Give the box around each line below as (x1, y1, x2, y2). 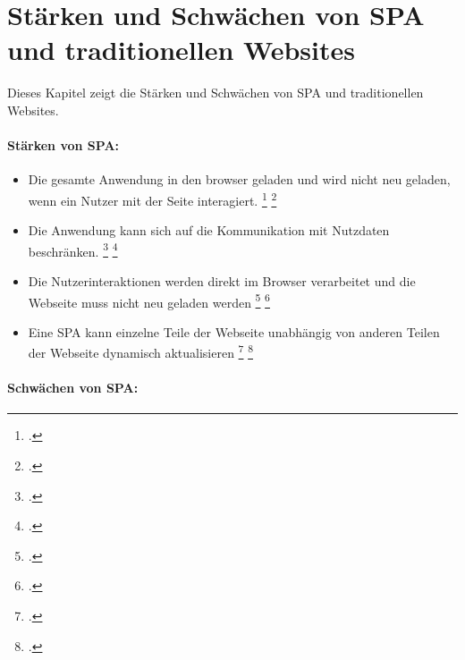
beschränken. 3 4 (28, 239, 118, 260)
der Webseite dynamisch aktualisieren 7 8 (28, 341, 253, 362)
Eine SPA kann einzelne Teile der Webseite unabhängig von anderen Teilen (28, 322, 440, 341)
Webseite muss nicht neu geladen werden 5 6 (28, 290, 270, 311)
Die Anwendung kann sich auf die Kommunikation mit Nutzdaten (28, 221, 390, 240)
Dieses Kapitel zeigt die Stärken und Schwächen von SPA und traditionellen (7, 83, 424, 102)
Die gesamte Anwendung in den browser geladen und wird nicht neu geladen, (28, 170, 451, 189)
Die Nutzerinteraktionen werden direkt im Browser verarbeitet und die (28, 271, 416, 290)
